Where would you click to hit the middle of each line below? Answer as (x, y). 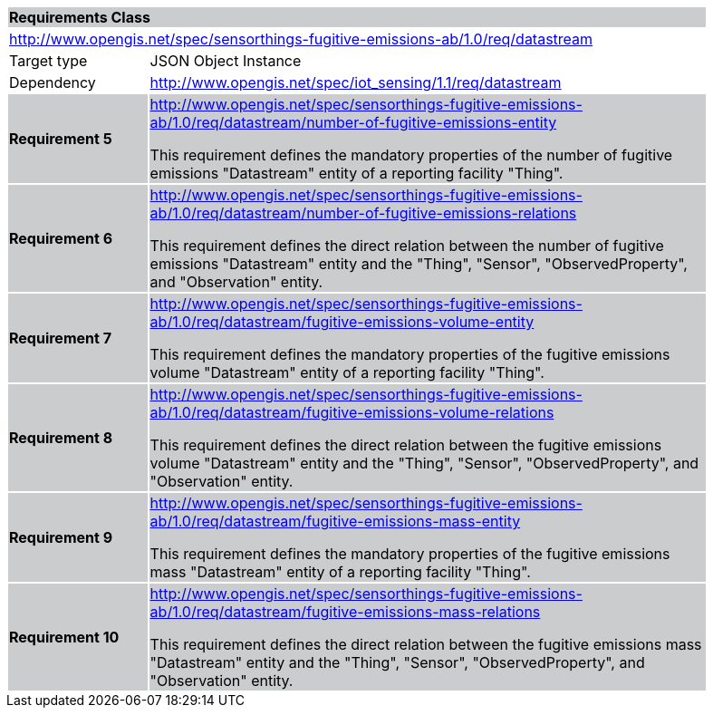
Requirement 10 (64, 637)
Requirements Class (80, 17)
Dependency (53, 82)
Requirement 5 (61, 139)
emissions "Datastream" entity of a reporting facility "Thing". (356, 173)
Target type (48, 61)
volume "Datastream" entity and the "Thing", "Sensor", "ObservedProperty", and (424, 463)
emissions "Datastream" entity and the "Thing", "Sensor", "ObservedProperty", (419, 264)
